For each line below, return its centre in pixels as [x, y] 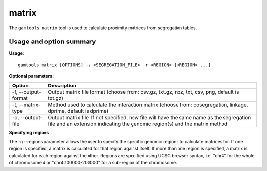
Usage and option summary [53, 42]
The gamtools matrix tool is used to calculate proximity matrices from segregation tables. [103, 28]
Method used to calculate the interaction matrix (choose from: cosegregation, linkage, [148, 105]
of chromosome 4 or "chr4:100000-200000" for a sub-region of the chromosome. [93, 163]
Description [62, 85]
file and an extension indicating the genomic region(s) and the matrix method [137, 124]
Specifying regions [29, 132]
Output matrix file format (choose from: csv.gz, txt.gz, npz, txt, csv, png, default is [143, 92]
